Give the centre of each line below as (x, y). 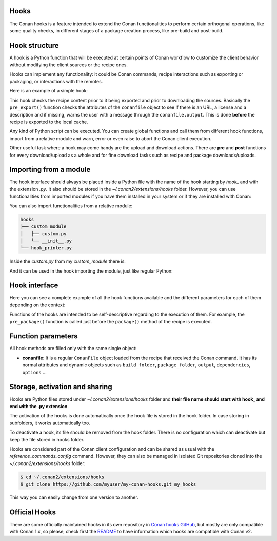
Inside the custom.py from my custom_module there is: (67, 261)
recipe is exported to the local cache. (49, 122)
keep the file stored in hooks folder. (47, 439)
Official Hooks (33, 512)
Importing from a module (50, 170)
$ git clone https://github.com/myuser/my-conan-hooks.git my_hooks (108, 484)
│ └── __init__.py (46, 241)
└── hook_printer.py (46, 248)
